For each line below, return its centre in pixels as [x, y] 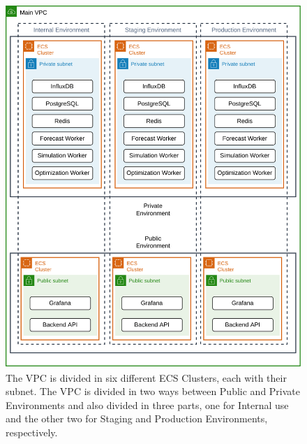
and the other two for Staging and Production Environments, [137, 418]
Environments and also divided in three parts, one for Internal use [147, 404]
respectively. [32, 432]
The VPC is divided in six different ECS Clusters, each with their [146, 377]
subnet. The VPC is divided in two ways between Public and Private [153, 391]
